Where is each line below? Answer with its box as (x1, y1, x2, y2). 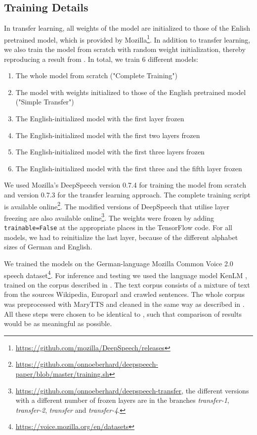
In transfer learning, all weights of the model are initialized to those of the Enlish (4, 23, 251, 33)
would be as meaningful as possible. (4, 318, 112, 329)
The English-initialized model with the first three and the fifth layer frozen (15, 163, 242, 173)
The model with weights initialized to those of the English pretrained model (15, 87, 246, 97)
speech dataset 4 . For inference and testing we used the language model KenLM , (4, 268, 247, 280)
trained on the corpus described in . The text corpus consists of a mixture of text (4, 279, 250, 290)
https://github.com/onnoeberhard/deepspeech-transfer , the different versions (15, 385, 249, 395)
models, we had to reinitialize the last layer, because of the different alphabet (4, 232, 238, 242)
